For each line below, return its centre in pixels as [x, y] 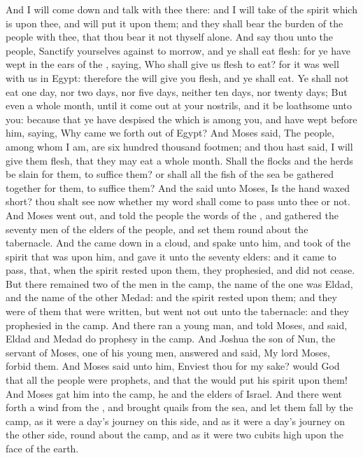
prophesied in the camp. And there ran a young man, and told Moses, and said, [177, 325]
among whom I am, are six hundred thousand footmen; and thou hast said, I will [179, 146]
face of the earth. [42, 448]
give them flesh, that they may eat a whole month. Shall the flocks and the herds [179, 160]
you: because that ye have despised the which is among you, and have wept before [181, 119]
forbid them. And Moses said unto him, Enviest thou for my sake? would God [173, 366]
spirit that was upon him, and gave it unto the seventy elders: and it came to [171, 256]
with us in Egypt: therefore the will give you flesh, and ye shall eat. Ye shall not [177, 77]
